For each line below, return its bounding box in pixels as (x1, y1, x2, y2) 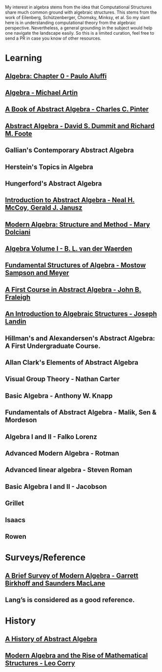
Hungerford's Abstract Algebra (5, 179, 102, 187)
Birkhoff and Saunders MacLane (5, 579, 105, 587)
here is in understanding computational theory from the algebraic (5, 20, 136, 25)
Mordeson (5, 416, 37, 424)
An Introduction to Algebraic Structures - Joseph (5, 310, 157, 318)
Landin (5, 318, 27, 326)
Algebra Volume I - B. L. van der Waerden (5, 245, 133, 253)
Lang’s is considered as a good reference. (5, 596, 135, 604)
